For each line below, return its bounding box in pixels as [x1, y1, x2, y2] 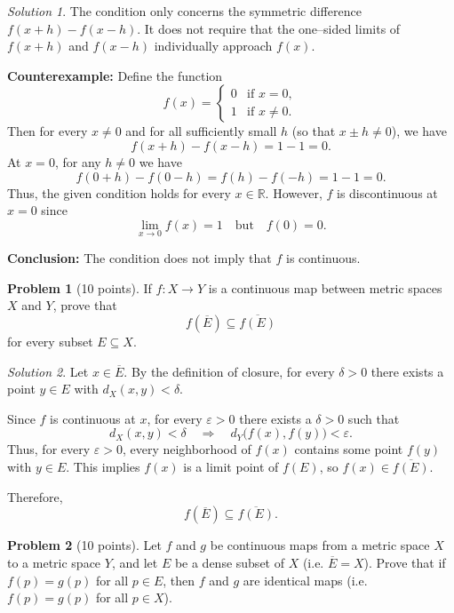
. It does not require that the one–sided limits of [137, 19, 401, 37]
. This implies [66, 457, 140, 475]
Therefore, [7, 487, 63, 506]
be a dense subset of [174, 553, 284, 571]
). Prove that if [363, 553, 446, 571]
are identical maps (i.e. [243, 570, 368, 589]
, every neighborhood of [122, 440, 251, 458]
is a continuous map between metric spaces [208, 278, 442, 297]
